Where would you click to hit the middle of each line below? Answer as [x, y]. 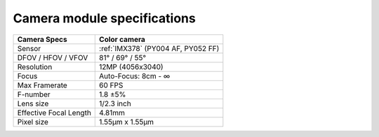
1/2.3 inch [115, 103]
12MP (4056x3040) [132, 66]
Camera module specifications [104, 18]
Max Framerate [42, 85]
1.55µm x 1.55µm [127, 122]
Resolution [35, 66]
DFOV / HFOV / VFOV [53, 57]
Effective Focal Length [54, 113]
